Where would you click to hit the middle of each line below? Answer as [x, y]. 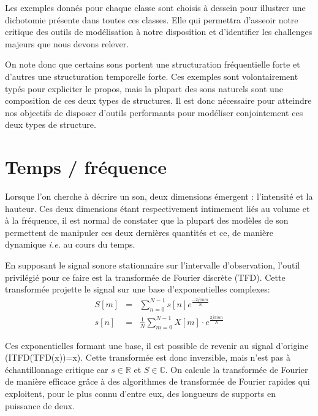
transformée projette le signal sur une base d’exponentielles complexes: [138, 289]
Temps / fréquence [86, 167]
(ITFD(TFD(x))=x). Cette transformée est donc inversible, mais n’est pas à [148, 357]
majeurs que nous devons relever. [67, 43]
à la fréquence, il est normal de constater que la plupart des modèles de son [147, 220]
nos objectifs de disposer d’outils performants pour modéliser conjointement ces [154, 112]
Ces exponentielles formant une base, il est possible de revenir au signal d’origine [157, 345]
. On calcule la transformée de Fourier [237, 369]
